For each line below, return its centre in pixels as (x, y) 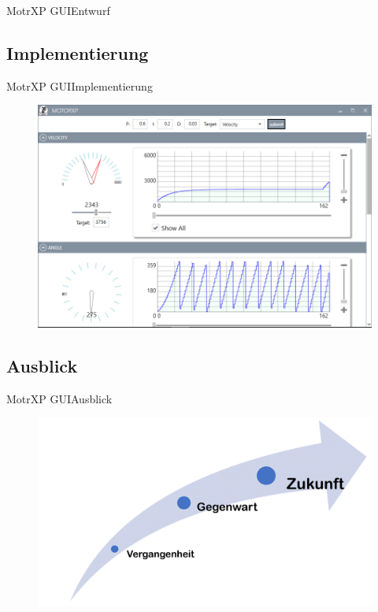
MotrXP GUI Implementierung (80, 85)
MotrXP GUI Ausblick (59, 398)
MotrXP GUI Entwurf (58, 10)
